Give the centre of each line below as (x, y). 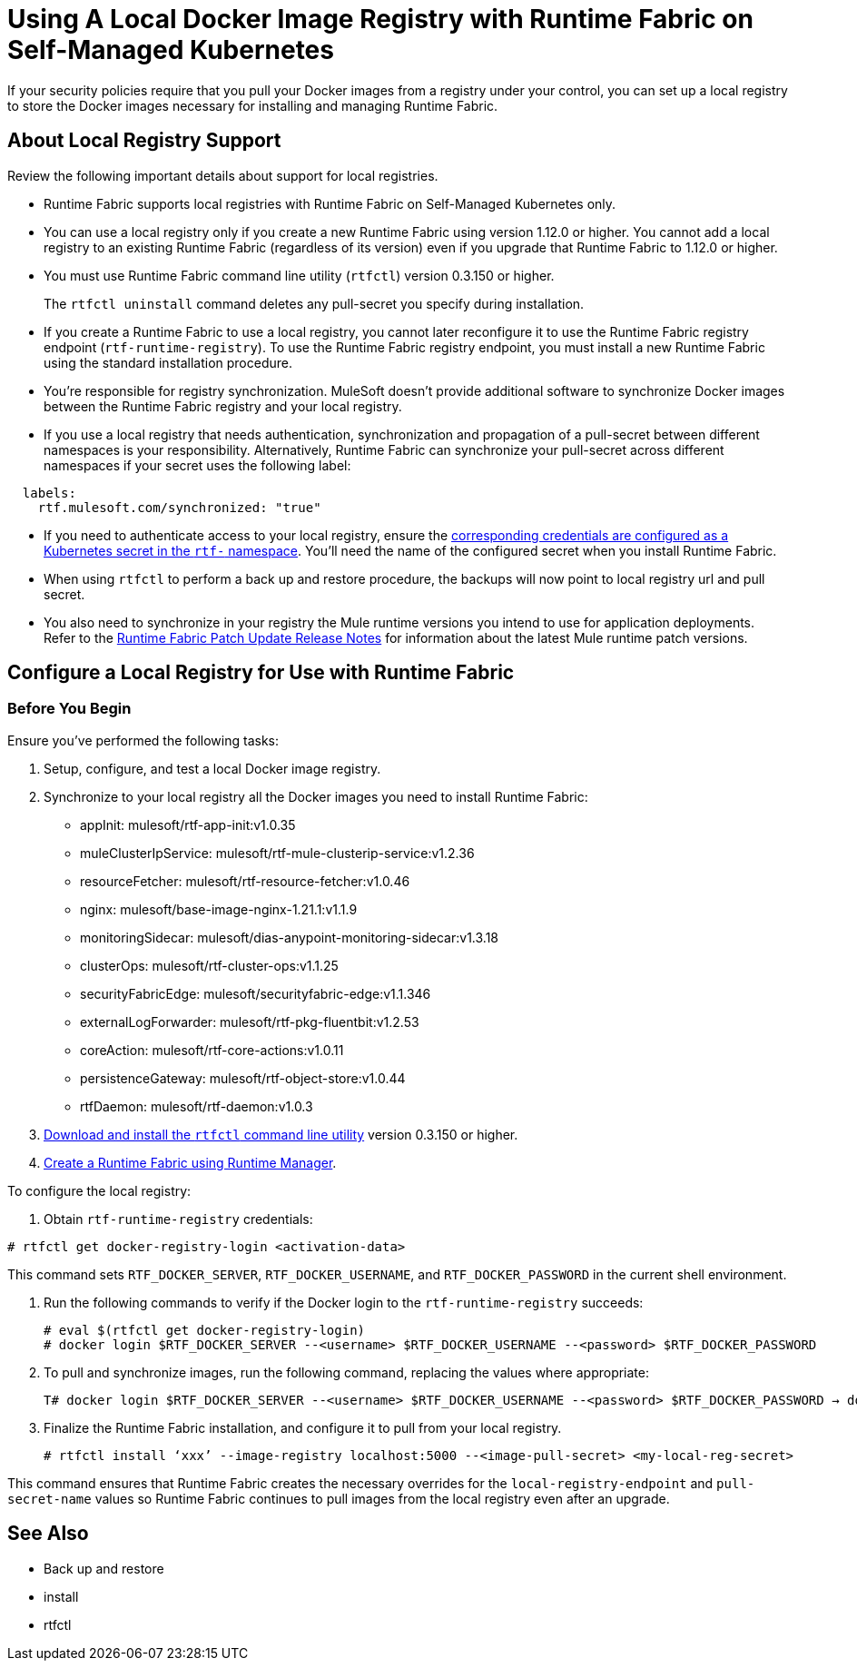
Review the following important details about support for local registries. (223, 175)
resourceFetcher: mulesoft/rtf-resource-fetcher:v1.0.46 (245, 881)
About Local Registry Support (144, 141)
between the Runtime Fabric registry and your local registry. (223, 406)
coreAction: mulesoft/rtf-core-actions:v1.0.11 (212, 1050)
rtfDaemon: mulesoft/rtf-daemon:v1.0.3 (197, 1106)
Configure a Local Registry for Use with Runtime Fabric (261, 673)
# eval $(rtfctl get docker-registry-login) (205, 1330)
